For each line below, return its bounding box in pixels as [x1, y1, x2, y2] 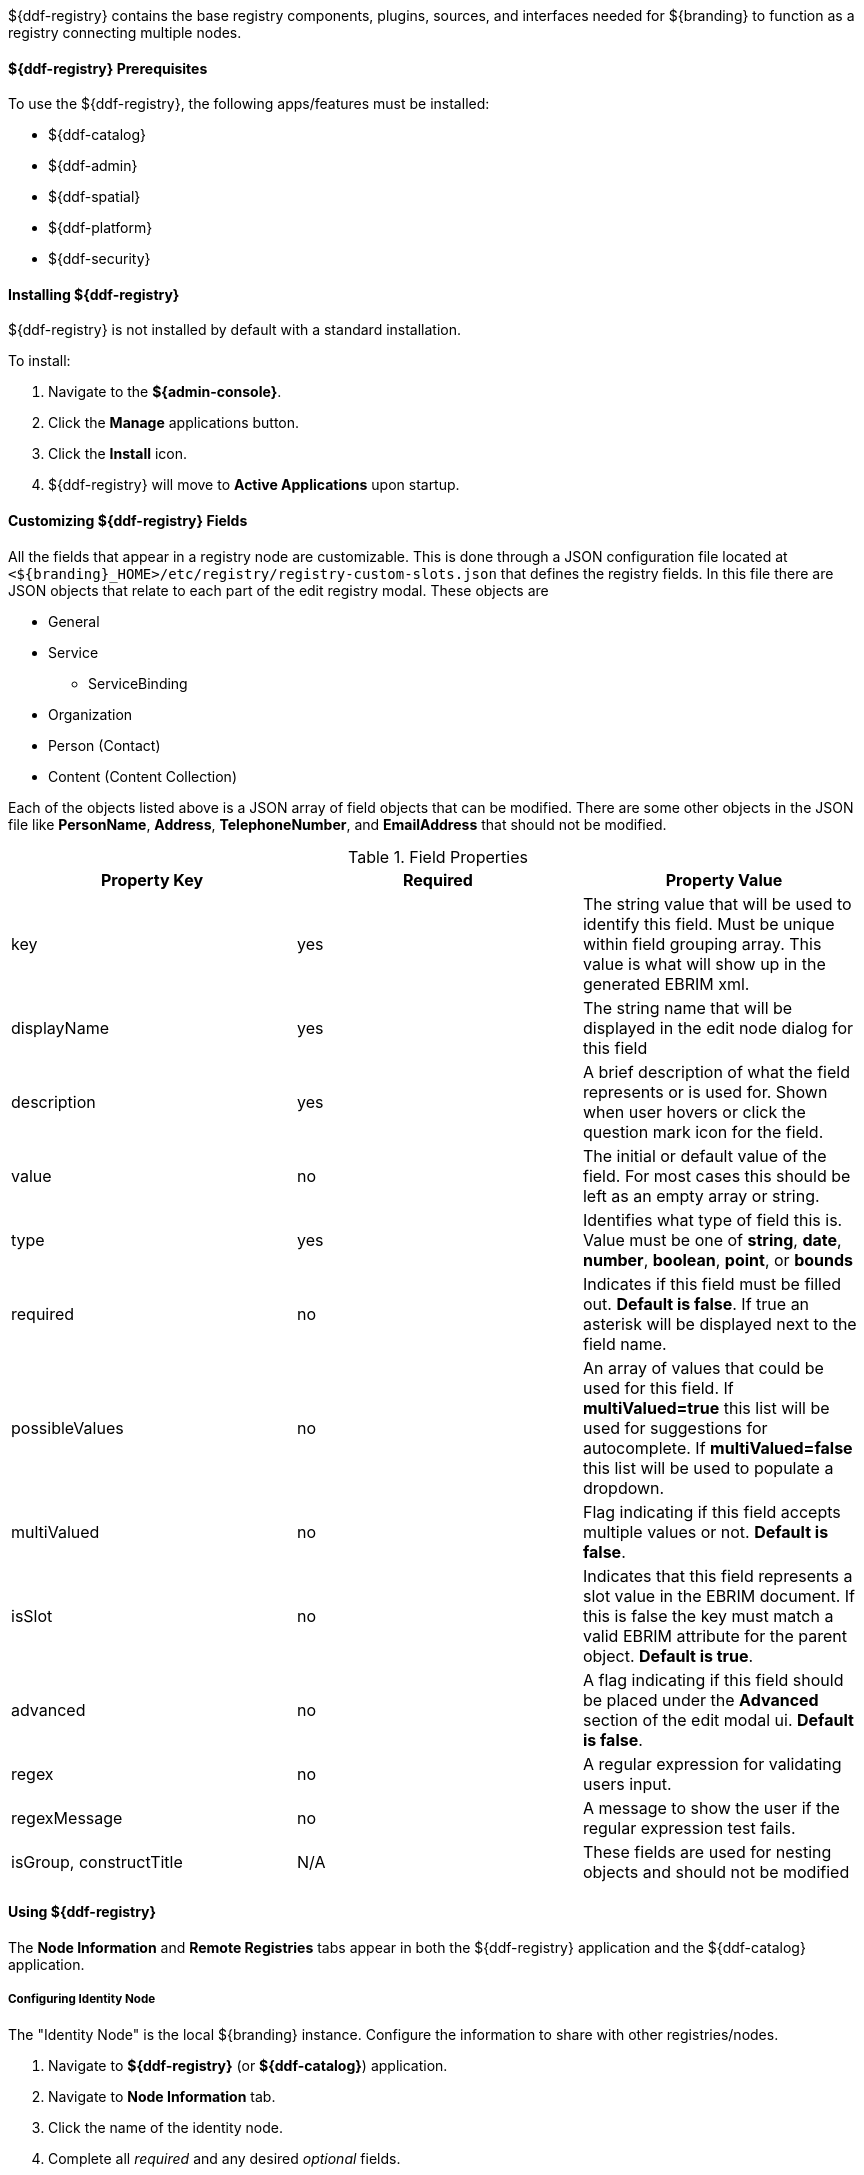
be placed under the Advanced [582, 1689, 819, 1710]
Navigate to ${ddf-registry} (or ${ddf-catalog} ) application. [48, 2056, 448, 2074]
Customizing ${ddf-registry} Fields [8, 512, 248, 530]
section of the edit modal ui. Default [582, 1709, 854, 1730]
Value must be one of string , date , [582, 1229, 842, 1250]
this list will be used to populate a [582, 1457, 834, 1478]
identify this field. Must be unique [582, 913, 835, 934]
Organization [48, 705, 133, 723]
